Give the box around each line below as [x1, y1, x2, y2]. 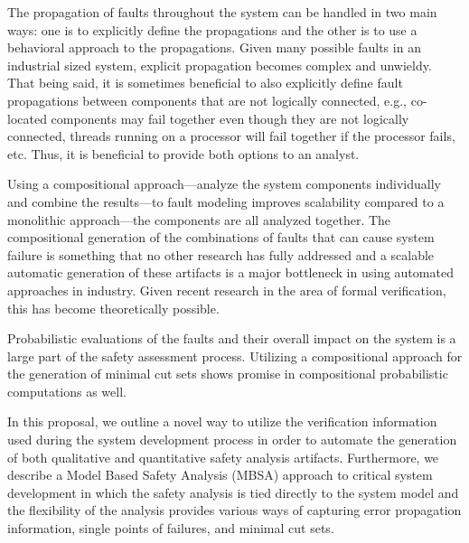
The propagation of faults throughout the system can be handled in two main [7, 3, 437, 21]
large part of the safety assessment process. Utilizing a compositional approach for [7, 346, 463, 365]
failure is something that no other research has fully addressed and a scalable [7, 245, 435, 264]
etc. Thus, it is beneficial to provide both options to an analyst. [7, 144, 360, 163]
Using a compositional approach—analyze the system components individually [7, 174, 441, 193]
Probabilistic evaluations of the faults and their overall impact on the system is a [7, 329, 456, 348]
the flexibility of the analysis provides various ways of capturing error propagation [7, 501, 462, 520]
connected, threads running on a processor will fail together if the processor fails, [7, 126, 455, 145]
